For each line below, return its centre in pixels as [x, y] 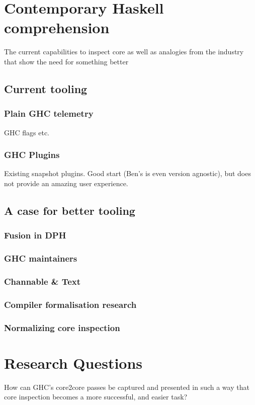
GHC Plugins [32, 155]
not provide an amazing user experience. [66, 183]
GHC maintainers [41, 258]
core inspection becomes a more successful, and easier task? [96, 397]
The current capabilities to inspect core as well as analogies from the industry [124, 52]
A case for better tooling [70, 210]
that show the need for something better [66, 61]
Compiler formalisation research [70, 304]
